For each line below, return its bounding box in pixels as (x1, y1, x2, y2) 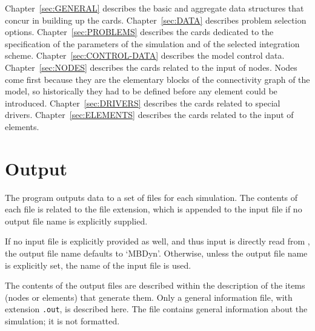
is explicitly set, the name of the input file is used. (5, 258, 191, 271)
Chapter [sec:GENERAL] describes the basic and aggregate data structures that (5, 2, 304, 14)
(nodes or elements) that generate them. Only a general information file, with (5, 290, 293, 303)
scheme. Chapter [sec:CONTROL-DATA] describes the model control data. (5, 49, 285, 62)
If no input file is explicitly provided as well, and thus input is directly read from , (5, 235, 310, 247)
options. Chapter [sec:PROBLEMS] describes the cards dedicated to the (5, 25, 274, 38)
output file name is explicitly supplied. (5, 214, 148, 227)
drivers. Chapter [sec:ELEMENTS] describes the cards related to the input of (5, 108, 294, 121)
